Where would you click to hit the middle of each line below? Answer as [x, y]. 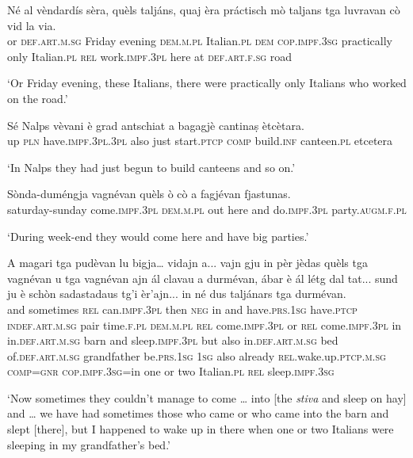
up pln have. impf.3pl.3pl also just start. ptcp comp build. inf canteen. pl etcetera [200, 141]
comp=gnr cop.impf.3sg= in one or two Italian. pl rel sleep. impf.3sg [171, 371]
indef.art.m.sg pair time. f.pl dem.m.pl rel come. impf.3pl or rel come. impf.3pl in [205, 324]
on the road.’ [38, 98]
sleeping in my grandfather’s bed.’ [89, 444]
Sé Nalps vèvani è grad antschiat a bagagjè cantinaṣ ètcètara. [156, 125]
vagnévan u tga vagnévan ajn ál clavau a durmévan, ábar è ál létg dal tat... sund [203, 278]
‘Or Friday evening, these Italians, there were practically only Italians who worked [207, 83]
